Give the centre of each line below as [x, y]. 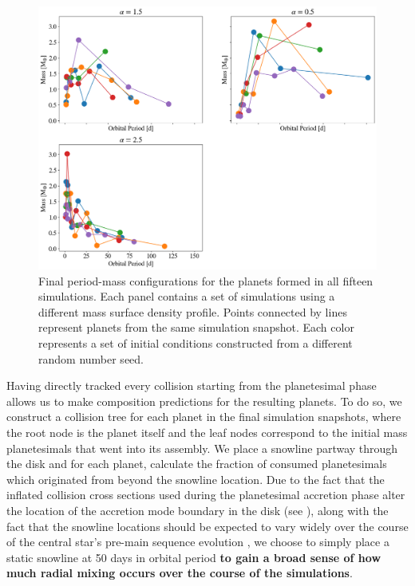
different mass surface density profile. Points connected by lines [193, 311]
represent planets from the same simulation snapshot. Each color [196, 327]
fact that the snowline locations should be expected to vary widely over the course [207, 526]
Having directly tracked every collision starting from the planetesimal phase [192, 385]
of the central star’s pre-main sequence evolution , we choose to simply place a [198, 542]
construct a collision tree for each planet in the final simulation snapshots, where [204, 417]
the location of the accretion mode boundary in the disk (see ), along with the [198, 510]
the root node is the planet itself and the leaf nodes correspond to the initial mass [207, 432]
